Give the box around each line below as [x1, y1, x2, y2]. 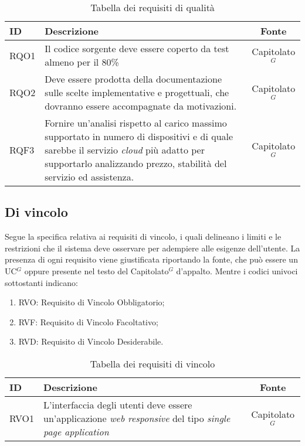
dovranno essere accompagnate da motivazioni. [45, 99, 237, 113]
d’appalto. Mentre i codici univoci [176, 264, 298, 277]
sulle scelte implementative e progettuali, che [45, 86, 229, 99]
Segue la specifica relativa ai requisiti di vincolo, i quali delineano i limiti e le [5, 230, 282, 243]
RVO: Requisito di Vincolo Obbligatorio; [18, 296, 165, 308]
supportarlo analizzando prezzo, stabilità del [45, 156, 227, 170]
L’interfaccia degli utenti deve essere [43, 397, 192, 411]
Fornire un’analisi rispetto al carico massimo [45, 116, 227, 130]
